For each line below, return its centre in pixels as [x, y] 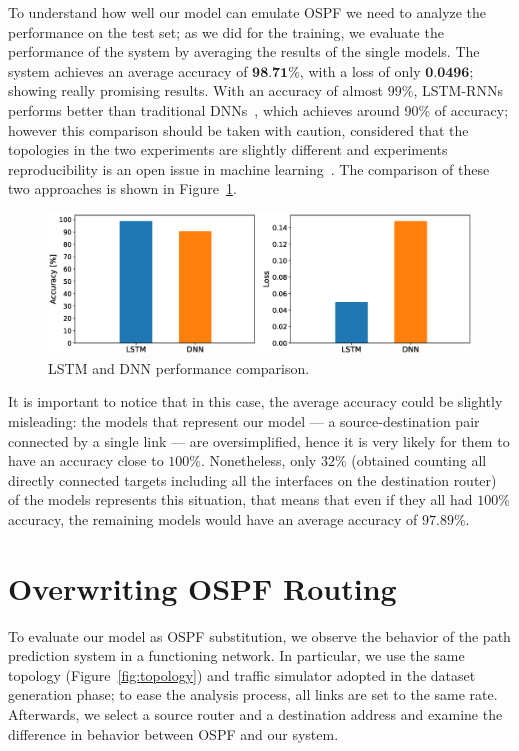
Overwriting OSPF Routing [202, 587]
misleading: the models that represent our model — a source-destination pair [244, 420]
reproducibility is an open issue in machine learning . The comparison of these [249, 168]
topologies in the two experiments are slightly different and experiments [228, 149]
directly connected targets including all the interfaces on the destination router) [252, 479]
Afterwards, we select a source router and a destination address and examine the [255, 713]
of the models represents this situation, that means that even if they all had [240, 499]
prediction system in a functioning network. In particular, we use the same [236, 655]
